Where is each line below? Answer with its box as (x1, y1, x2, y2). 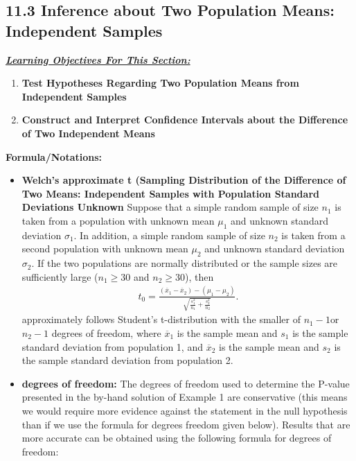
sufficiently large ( (21, 269, 98, 284)
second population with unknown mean (21, 241, 188, 256)
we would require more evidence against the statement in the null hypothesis (21, 403, 348, 417)
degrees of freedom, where (51, 325, 161, 340)
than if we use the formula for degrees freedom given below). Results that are (21, 417, 350, 431)
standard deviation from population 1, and (21, 339, 203, 354)
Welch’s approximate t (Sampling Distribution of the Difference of (21, 173, 346, 187)
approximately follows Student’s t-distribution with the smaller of (21, 312, 301, 327)
